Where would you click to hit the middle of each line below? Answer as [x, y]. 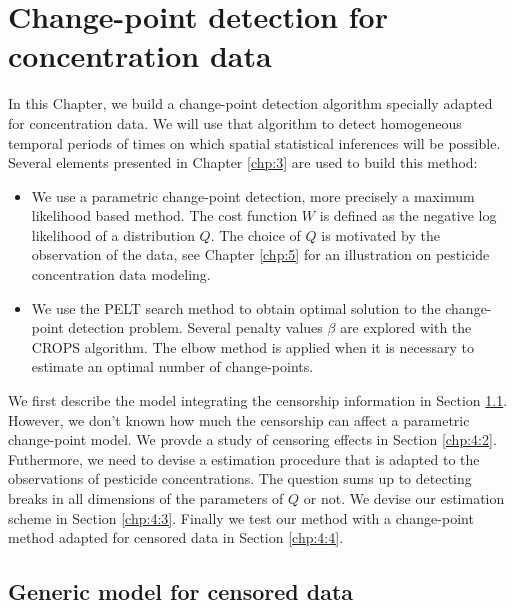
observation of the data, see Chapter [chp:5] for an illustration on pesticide [260, 254]
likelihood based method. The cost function [164, 215]
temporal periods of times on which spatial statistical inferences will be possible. [254, 142]
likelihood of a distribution [113, 234]
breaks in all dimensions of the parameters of [146, 498]
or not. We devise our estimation [404, 498]
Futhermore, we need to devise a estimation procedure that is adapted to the [244, 458]
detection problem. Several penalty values [195, 327]
